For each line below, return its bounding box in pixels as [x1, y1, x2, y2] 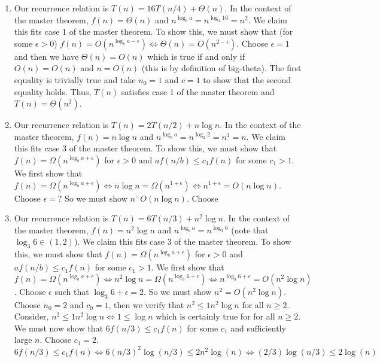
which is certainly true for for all [156, 310, 275, 323]
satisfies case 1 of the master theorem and [121, 85, 275, 98]
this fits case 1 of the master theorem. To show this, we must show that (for [14, 25, 293, 38]
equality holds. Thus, [14, 85, 92, 98]
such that [54, 285, 89, 297]
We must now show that [14, 321, 104, 334]
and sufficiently [230, 321, 286, 334]
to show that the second [203, 73, 291, 86]
